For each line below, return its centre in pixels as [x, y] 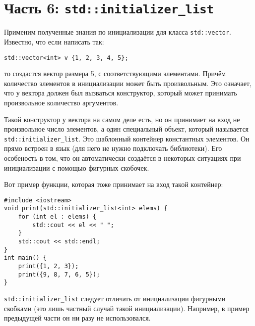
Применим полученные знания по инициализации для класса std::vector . [118, 32]
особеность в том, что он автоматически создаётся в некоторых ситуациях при [123, 158]
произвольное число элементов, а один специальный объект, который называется [127, 129]
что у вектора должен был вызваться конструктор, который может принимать [121, 93]
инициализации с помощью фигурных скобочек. [77, 167]
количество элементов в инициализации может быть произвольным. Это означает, [128, 83]
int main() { [25, 258]
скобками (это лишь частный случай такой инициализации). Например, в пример [127, 308]
